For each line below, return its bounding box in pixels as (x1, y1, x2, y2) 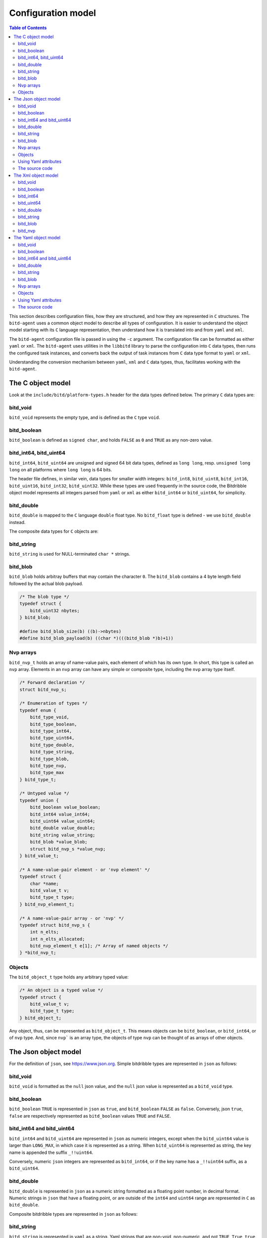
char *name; (30, 880, 59, 886)
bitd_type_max (30, 770, 64, 775)
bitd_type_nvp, (30, 763, 67, 769)
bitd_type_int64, (30, 728, 72, 734)
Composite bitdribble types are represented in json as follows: (9, 1211, 138, 1217)
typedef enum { (19, 707, 56, 713)
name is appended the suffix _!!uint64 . (9, 1149, 93, 1155)
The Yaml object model (13, 235, 61, 241)
